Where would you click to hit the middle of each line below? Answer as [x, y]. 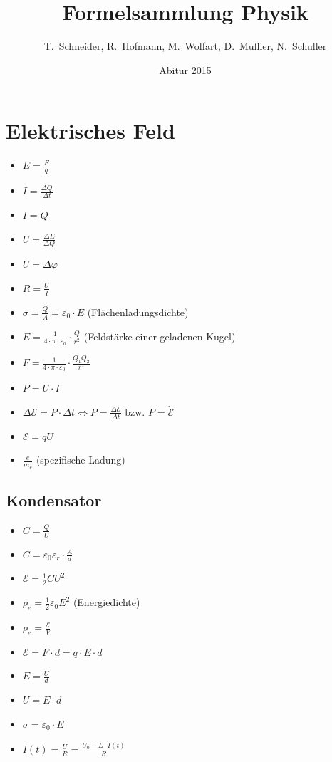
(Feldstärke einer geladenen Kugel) [160, 336]
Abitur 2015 [185, 69]
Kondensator [54, 500]
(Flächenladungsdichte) [138, 312]
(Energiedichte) [107, 602]
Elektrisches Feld [90, 131]
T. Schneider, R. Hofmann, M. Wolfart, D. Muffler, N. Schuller [185, 46]
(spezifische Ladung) [81, 460]
